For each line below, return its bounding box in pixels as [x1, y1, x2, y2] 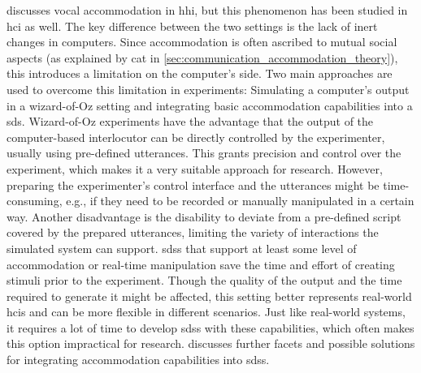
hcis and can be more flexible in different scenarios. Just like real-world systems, [7, 303, 406, 320]
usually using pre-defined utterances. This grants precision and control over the [7, 144, 401, 161]
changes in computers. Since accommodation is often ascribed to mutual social [7, 33, 397, 50]
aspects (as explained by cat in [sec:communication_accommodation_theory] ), [7, 49, 398, 66]
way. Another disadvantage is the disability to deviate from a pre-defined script [7, 208, 401, 225]
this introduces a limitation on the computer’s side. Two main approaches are [7, 65, 393, 82]
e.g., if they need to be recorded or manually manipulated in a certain [66, 192, 414, 209]
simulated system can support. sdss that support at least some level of [7, 239, 357, 256]
